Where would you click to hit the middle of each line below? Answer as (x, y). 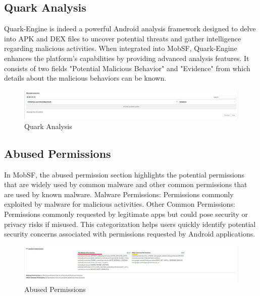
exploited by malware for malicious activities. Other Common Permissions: (120, 204)
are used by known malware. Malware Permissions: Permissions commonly (119, 194)
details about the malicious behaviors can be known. (85, 78)
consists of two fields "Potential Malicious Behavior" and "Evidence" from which (127, 68)
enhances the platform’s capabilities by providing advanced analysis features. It (127, 58)
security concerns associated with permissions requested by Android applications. (130, 234)
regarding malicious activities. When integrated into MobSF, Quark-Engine (121, 48)
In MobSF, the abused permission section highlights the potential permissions (124, 174)
